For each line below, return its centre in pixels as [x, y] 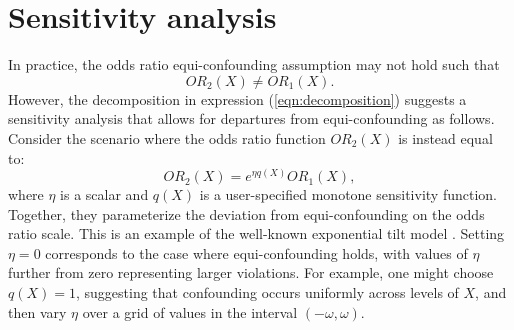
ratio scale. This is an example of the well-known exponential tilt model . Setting [256, 233]
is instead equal [445, 137]
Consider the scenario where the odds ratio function [167, 137]
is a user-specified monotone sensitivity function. [348, 194]
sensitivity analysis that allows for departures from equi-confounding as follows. [251, 118]
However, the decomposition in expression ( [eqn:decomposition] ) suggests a [237, 98]
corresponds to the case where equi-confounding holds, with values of [256, 252]
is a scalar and [104, 194]
